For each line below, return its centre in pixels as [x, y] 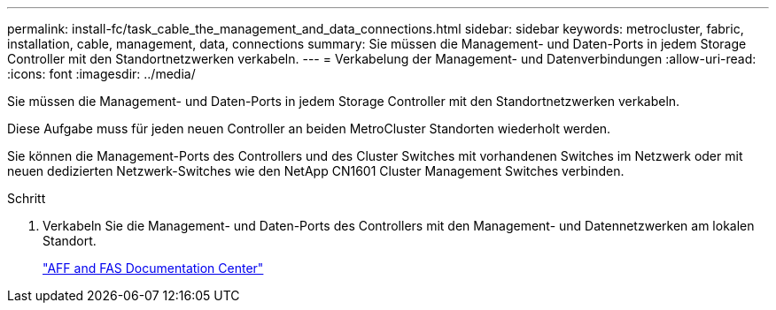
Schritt [27, 198]
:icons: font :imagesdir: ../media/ [101, 74]
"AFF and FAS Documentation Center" [153, 268]
